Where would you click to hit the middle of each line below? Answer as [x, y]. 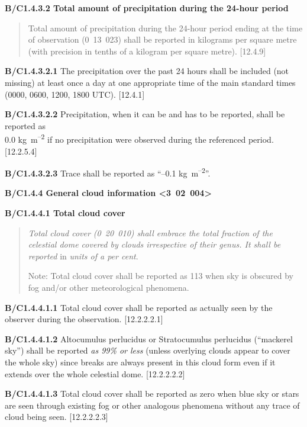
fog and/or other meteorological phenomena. [109, 287]
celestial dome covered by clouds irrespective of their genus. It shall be [154, 244]
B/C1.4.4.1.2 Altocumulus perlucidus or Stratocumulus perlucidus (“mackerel [149, 338]
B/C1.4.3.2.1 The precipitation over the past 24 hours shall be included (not [147, 71]
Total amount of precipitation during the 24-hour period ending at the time [165, 28]
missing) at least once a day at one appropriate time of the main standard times [150, 82]
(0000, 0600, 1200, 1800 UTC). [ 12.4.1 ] [75, 94]
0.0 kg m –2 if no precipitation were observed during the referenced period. [139, 138]
